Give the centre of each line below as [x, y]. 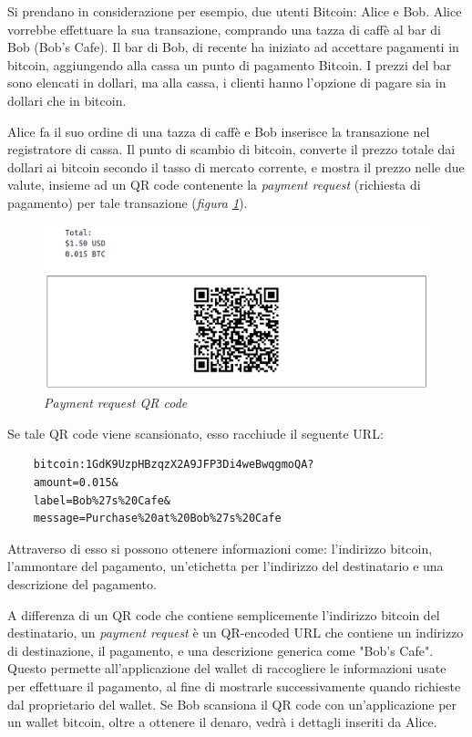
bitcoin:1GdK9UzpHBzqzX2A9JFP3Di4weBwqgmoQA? [174, 465]
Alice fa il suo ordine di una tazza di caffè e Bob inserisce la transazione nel [219, 131]
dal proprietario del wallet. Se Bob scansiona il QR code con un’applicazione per [232, 704]
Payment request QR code [116, 403]
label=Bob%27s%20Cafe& [102, 500]
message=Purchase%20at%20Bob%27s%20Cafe [157, 519]
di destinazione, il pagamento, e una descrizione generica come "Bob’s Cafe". [221, 650]
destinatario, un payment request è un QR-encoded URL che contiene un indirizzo [236, 633]
